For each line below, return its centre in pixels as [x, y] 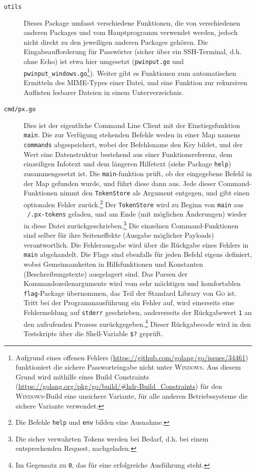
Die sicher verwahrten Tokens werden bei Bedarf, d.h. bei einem [112, 438]
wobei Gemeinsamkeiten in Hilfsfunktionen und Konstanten [113, 264]
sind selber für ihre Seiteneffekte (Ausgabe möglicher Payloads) [119, 235]
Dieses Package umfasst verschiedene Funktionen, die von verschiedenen [132, 22]
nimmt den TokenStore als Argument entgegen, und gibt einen [155, 193]
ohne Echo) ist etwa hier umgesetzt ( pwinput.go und [104, 61]
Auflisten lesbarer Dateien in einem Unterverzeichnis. [104, 92]
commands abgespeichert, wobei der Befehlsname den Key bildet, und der [133, 144]
